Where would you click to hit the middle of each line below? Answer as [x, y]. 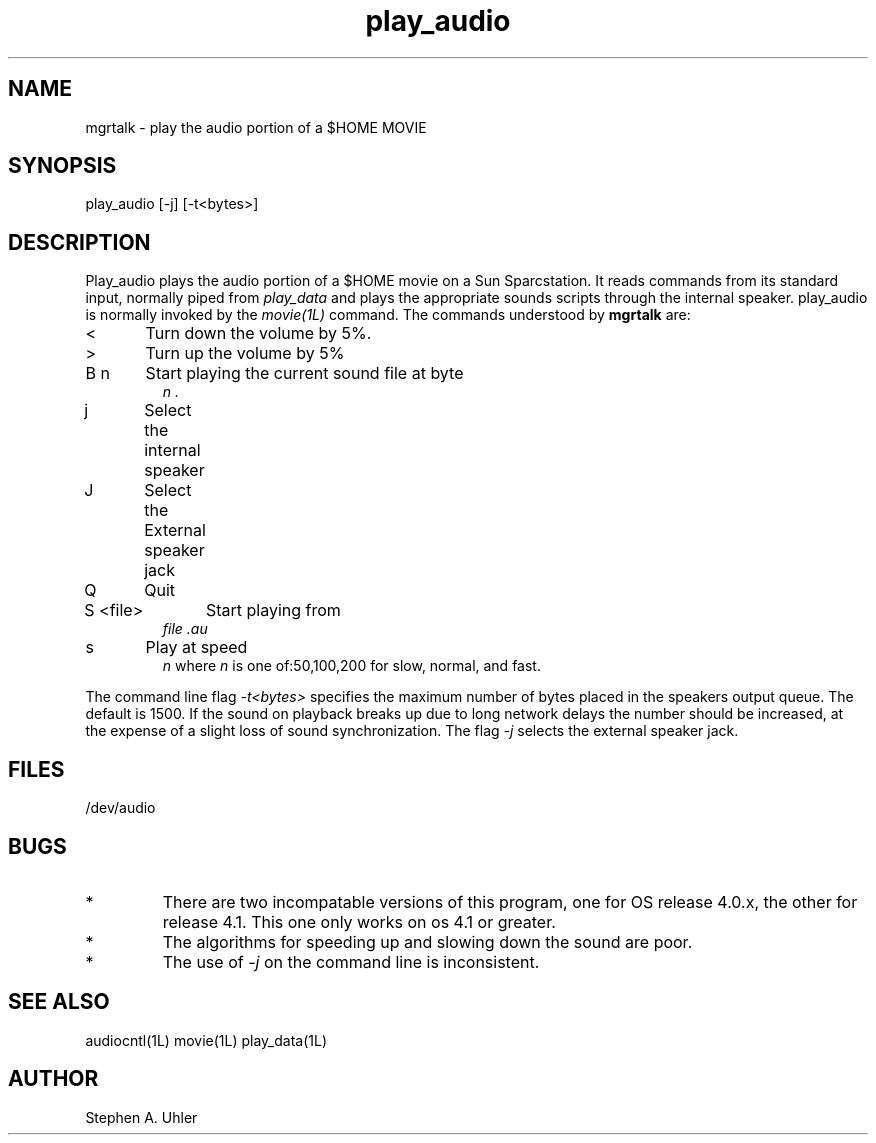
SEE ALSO [59, 1002]
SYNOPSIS [62, 166]
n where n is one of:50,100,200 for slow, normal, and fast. [351, 666]
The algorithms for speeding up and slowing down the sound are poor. [427, 941]
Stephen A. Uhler [141, 1117]
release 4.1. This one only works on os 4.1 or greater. [359, 921]
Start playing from [273, 610]
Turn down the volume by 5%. [258, 333]
